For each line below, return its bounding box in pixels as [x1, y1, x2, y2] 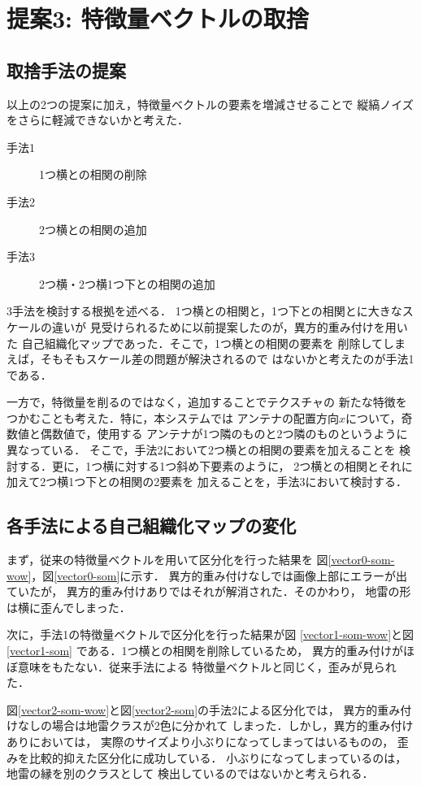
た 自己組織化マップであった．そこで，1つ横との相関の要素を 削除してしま [7, 334, 406, 351]
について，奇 [345, 409, 413, 426]
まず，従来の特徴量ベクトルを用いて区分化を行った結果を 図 [7, 551, 328, 568]
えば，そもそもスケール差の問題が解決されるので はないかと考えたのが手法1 [7, 350, 414, 367]
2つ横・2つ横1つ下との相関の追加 [39, 275, 215, 292]
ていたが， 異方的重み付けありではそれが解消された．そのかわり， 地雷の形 [7, 583, 411, 600]
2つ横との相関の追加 [39, 220, 147, 237]
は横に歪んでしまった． [7, 598, 131, 615]
